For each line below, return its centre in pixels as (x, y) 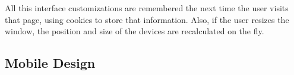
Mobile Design (50, 63)
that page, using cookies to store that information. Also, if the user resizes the (147, 19)
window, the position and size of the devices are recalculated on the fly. (135, 31)
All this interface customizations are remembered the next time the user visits (147, 8)
